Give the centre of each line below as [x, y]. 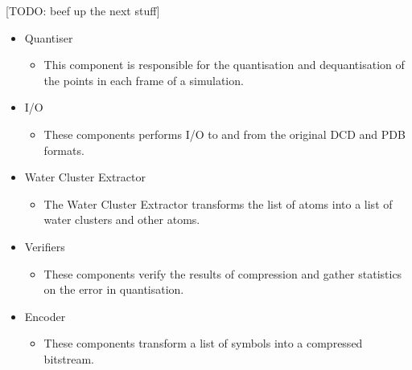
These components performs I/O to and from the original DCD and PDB [225, 134]
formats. [64, 150]
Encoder [45, 316]
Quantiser [49, 37]
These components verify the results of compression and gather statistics [223, 273]
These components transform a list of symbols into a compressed [203, 343]
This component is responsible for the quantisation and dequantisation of [224, 65]
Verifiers [45, 246]
